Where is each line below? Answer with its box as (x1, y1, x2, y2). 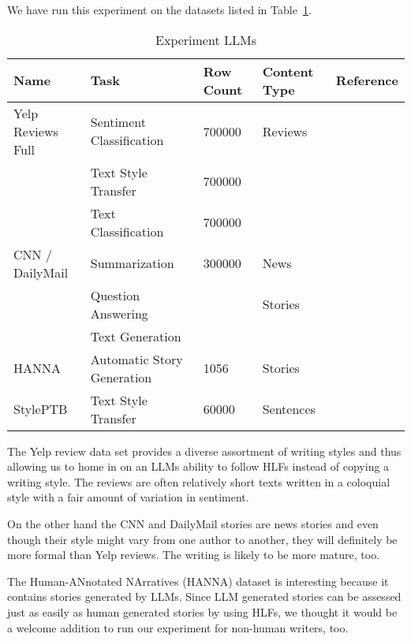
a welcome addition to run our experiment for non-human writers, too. (7, 619, 349, 635)
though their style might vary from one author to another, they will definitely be (7, 531, 398, 547)
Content (262, 61, 314, 80)
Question (90, 285, 140, 304)
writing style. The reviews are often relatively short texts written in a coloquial (7, 473, 390, 490)
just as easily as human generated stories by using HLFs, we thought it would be (7, 603, 398, 620)
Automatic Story (90, 349, 183, 368)
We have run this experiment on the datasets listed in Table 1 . (7, 2, 312, 17)
